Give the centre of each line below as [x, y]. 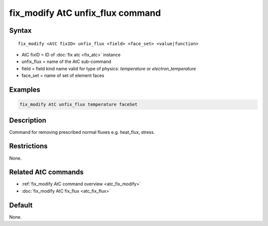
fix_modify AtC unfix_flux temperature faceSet [78, 105]
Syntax [20, 30]
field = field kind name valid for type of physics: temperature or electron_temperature [109, 68]
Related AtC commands [46, 172]
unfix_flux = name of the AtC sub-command [67, 61]
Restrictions [29, 146]
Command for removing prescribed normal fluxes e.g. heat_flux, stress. [82, 132]
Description [28, 120]
